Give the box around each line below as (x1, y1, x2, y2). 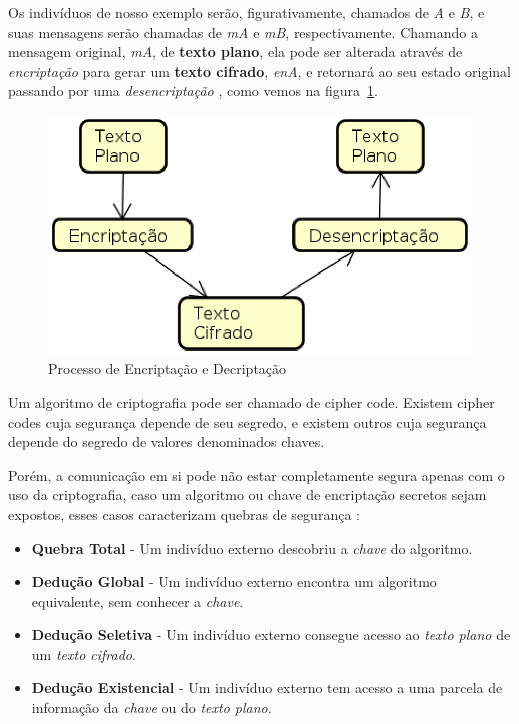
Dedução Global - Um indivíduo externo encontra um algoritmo (31, 571, 437, 592)
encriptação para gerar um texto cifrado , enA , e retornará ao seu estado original (8, 60, 512, 81)
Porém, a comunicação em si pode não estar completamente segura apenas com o (8, 464, 505, 485)
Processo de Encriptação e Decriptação (48, 358, 287, 379)
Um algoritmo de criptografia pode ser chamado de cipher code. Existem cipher (8, 391, 495, 412)
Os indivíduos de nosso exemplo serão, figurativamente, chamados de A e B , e (8, 2, 485, 22)
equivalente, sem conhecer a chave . (31, 590, 244, 611)
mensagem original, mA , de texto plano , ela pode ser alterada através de (8, 41, 463, 62)
